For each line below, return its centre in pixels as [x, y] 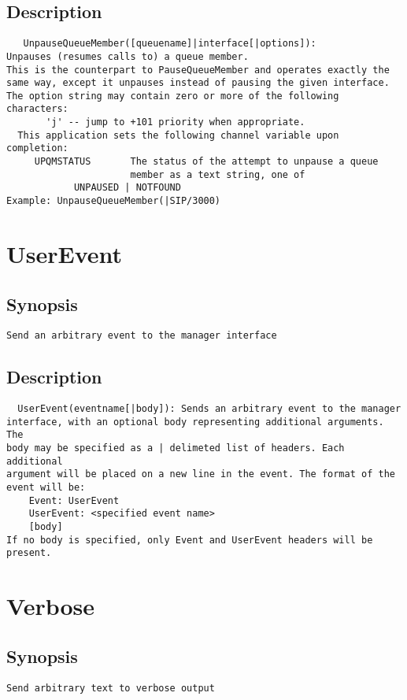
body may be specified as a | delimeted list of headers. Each [176, 448]
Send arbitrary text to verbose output [111, 688]
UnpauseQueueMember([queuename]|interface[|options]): [170, 44]
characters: [37, 109]
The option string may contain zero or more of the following [173, 96]
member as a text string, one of [218, 174]
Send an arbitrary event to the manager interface [142, 336]
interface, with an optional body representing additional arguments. [195, 422]
